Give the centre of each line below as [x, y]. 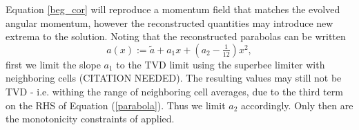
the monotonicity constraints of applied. [90, 119]
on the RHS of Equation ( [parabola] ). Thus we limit [116, 105]
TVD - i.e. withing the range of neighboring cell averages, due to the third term [174, 91]
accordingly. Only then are [297, 105]
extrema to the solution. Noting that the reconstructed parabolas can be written [176, 36]
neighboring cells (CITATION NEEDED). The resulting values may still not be [174, 78]
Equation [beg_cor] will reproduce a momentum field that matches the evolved [173, 9]
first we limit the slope [53, 64]
